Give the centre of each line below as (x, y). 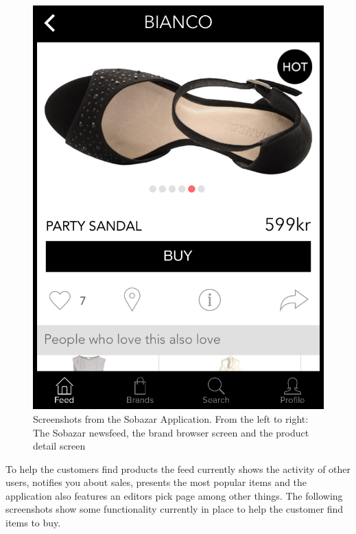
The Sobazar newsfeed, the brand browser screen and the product (171, 432)
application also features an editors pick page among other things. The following (174, 495)
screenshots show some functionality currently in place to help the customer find (175, 509)
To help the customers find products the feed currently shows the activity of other (178, 468)
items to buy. (33, 523)
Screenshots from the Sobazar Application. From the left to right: (171, 418)
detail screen (59, 446)
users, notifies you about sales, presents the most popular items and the (156, 482)
